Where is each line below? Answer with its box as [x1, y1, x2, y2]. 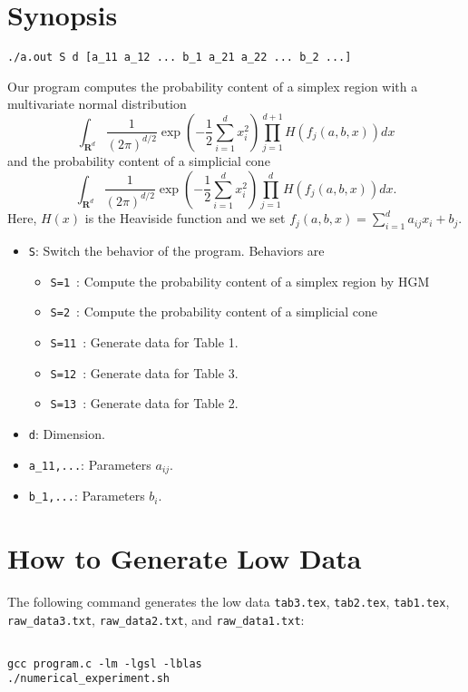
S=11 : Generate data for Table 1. [50, 332, 239, 351]
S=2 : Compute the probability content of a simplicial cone [50, 302, 377, 321]
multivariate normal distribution [7, 94, 187, 113]
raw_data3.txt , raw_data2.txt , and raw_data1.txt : [7, 609, 305, 629]
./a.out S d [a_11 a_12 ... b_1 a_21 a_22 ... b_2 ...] [7, 51, 352, 64]
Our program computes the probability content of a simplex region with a [7, 76, 418, 95]
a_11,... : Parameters [28, 454, 151, 473]
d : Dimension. [28, 424, 105, 443]
